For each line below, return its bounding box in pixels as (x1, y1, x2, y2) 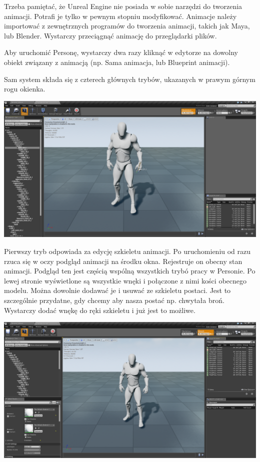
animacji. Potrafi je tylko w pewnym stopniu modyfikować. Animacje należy (4, 10, 237, 21)
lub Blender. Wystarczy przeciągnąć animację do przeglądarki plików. (4, 30, 217, 40)
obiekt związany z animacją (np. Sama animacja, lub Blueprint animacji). (4, 56, 230, 67)
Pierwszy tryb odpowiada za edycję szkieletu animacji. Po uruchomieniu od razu (4, 246, 251, 256)
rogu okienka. (4, 83, 45, 94)
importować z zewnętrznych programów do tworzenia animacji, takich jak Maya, (4, 20, 250, 31)
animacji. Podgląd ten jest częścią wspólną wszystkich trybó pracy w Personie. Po (4, 265, 255, 276)
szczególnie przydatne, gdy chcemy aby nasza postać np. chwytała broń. (4, 294, 224, 305)
